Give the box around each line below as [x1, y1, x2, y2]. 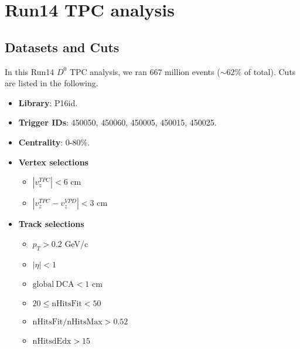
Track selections [18, 218, 84, 230]
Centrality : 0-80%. [18, 135, 90, 148]
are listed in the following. [5, 77, 98, 89]
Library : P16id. [18, 96, 78, 109]
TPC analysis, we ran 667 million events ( [69, 65, 220, 77]
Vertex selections [18, 155, 88, 168]
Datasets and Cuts [5, 38, 120, 56]
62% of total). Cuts [226, 65, 296, 77]
